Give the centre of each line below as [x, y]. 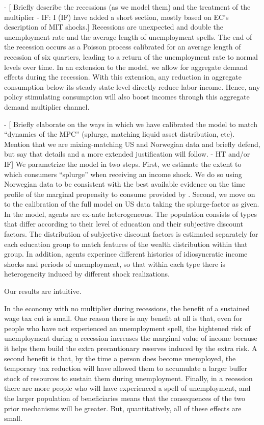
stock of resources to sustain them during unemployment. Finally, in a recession [128, 378]
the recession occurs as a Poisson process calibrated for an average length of [123, 47]
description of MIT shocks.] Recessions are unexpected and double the [114, 27]
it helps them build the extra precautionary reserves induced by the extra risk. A [131, 348]
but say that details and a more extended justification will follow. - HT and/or [127, 154]
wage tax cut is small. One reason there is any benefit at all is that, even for [123, 318]
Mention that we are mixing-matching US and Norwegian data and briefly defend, [132, 144]
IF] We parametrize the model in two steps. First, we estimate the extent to [123, 164]
